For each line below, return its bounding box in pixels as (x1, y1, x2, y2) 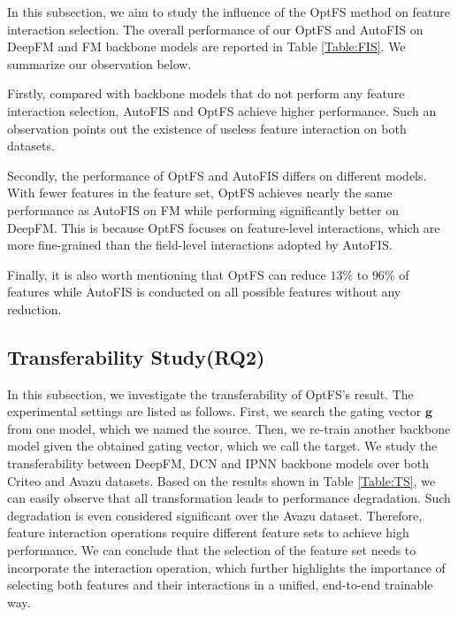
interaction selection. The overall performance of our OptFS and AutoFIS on (7, 19, 424, 38)
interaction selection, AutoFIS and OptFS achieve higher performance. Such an (7, 101, 437, 120)
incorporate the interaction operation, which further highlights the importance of (7, 558, 446, 576)
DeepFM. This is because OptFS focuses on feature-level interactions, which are (7, 218, 440, 236)
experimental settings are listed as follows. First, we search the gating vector (7, 402, 422, 420)
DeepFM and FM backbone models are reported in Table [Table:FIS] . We (7, 37, 406, 56)
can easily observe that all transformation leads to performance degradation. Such (7, 489, 451, 507)
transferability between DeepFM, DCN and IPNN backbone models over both (7, 454, 430, 473)
